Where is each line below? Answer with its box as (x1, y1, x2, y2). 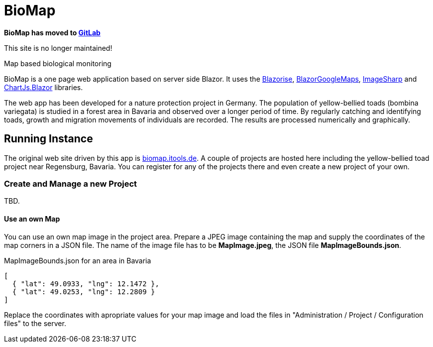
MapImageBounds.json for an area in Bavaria (4, 256, 151, 265)
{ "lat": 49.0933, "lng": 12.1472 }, (12, 279, 159, 288)
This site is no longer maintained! (4, 43, 112, 52)
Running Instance (4, 132, 93, 145)
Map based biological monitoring (4, 59, 111, 68)
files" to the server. (4, 319, 66, 328)
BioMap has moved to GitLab (4, 28, 101, 37)
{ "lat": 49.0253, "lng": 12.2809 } (12, 287, 155, 296)
